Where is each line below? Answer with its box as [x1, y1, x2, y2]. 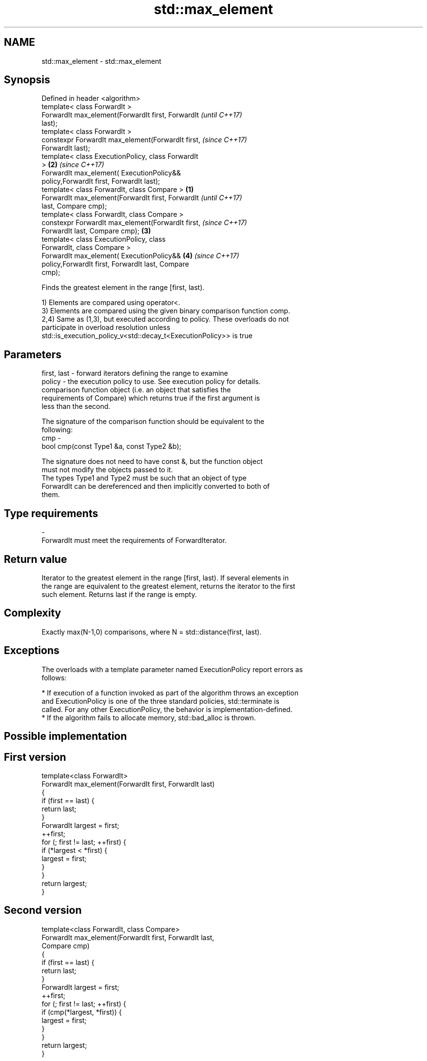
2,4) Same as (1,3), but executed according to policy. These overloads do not [41, 315, 289, 324]
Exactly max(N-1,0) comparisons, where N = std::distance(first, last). [41, 627, 262, 636]
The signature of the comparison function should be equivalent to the [41, 417, 265, 426]
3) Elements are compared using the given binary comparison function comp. [41, 307, 291, 315]
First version [4, 751, 66, 763]
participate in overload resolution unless [41, 323, 171, 332]
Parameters [4, 348, 61, 361]
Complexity [4, 607, 61, 619]
